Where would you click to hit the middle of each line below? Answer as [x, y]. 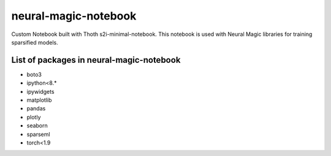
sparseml [38, 134]
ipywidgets [40, 91]
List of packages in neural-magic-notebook [96, 60]
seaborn [37, 126]
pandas [36, 108]
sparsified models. [35, 42]
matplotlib [39, 100]
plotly [34, 117]
